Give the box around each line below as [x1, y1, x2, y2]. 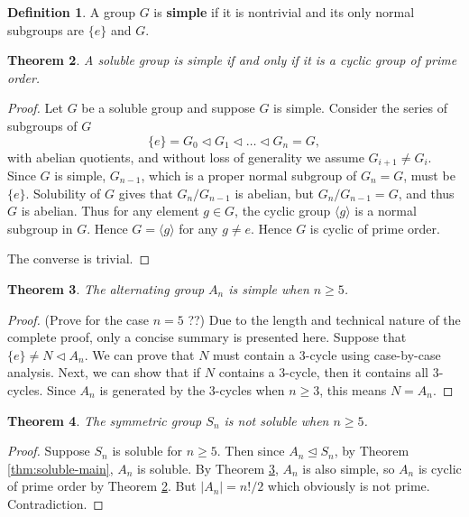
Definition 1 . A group [7, 3, 135, 21]
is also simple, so [302, 458, 395, 477]
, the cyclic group [234, 201, 331, 220]
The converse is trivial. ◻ [7, 249, 151, 268]
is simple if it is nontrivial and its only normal [153, 3, 415, 21]
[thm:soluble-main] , [7, 458, 114, 477]
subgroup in [7, 218, 73, 237]
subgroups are [7, 20, 85, 39]
